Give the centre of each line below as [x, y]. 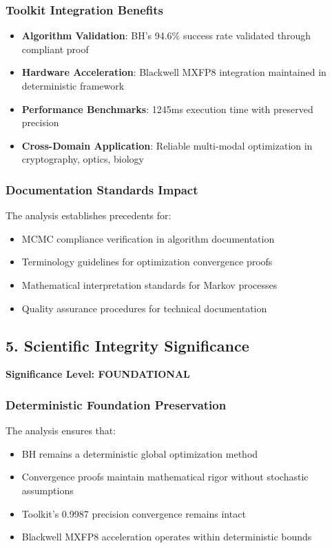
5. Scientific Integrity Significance [127, 345]
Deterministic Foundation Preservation [116, 404]
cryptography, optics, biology [83, 159]
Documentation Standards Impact [102, 189]
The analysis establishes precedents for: [89, 215]
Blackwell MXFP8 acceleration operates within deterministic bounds [167, 537]
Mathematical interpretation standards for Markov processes [149, 284]
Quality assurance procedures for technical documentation [144, 308]
